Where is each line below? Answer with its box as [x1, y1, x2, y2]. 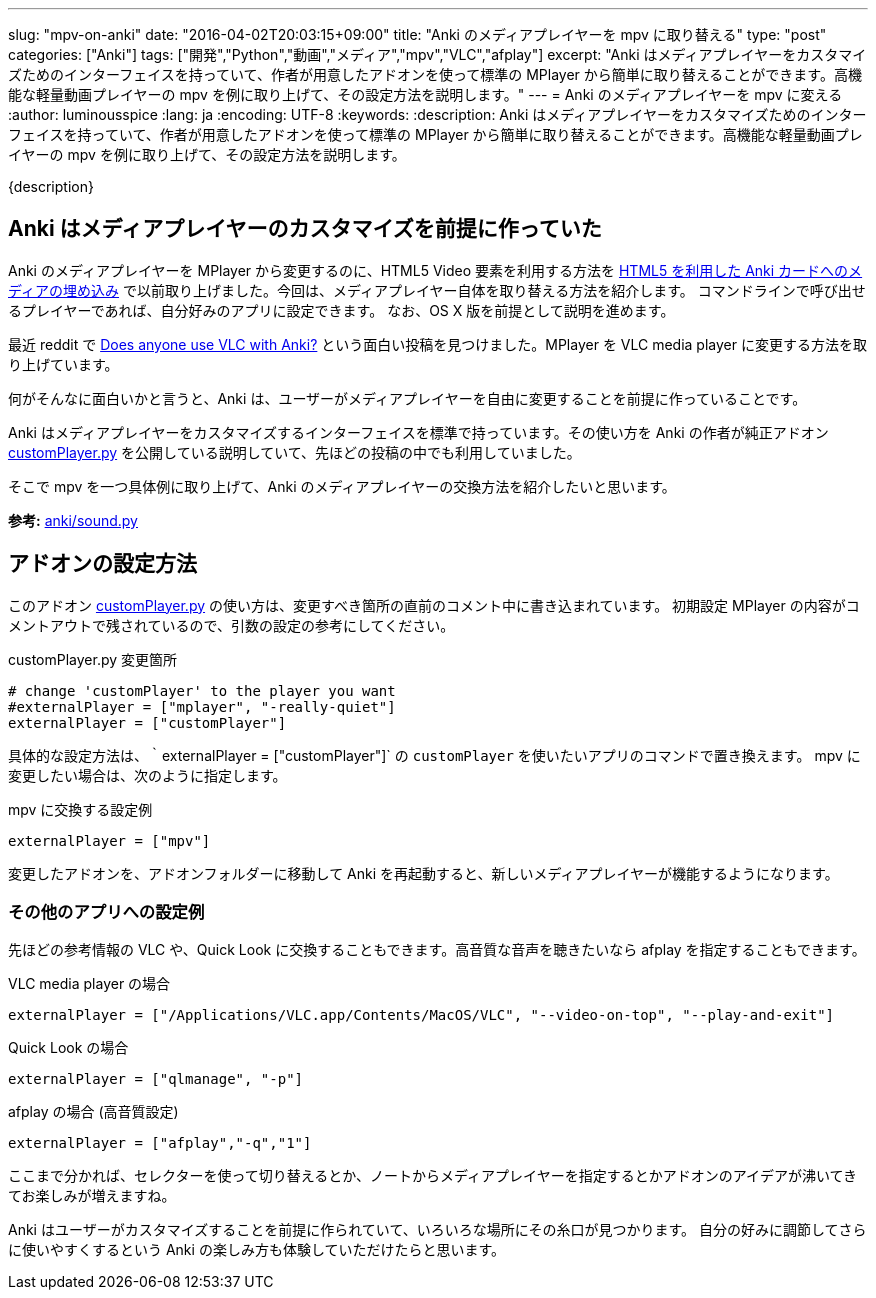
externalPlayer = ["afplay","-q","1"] [8, 1135, 312, 1152]
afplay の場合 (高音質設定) [8, 1103, 179, 1121]
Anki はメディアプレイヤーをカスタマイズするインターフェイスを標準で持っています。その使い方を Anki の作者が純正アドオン [8, 423, 829, 441]
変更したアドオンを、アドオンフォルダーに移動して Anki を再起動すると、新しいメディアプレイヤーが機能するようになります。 [8, 864, 839, 882]
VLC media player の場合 [8, 975, 171, 993]
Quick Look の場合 [8, 1039, 129, 1057]
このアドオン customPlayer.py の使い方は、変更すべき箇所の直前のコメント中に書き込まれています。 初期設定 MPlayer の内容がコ [8, 596, 860, 614]
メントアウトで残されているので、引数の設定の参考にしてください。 [8, 616, 455, 634]
